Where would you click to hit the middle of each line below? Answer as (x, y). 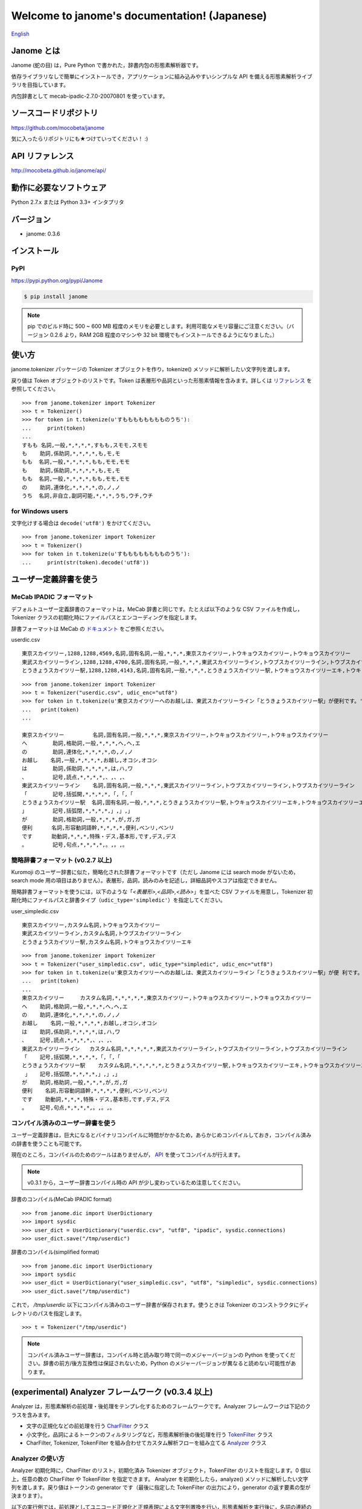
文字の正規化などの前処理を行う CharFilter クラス (87, 1426)
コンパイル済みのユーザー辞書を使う (64, 1123)
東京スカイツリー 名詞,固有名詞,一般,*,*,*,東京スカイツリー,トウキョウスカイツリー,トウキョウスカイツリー (175, 735)
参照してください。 (35, 389)
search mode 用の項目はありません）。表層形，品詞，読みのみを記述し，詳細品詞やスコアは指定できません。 (146, 881)
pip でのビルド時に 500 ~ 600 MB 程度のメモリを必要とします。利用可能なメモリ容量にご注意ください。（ (158, 327)
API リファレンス (43, 156)
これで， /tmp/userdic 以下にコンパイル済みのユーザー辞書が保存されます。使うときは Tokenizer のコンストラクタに (155, 1305)
